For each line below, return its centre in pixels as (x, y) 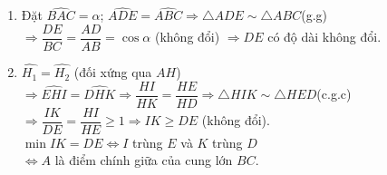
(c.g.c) (334, 94)
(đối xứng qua (113, 72)
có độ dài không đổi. (324, 37)
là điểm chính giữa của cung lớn (144, 160)
